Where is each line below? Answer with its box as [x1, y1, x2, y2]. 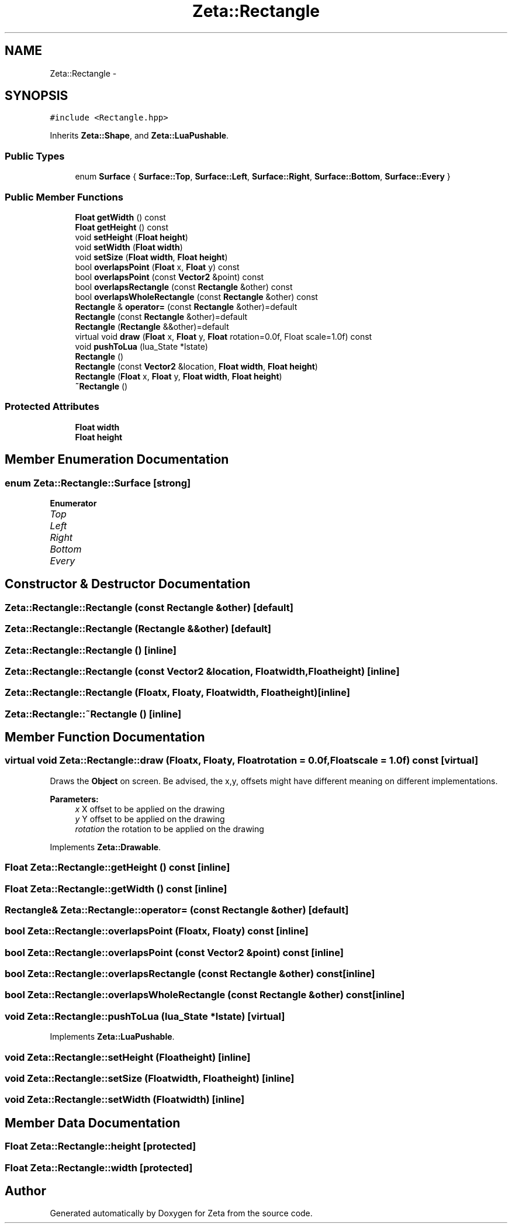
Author [5, 1183, 46, 1198]
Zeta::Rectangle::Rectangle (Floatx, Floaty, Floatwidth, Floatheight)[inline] [5, 687, 350, 699]
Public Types [5, 150, 65, 162]
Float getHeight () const [75, 222, 169, 232]
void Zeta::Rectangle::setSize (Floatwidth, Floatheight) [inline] [5, 1072, 295, 1084]
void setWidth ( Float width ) [75, 242, 183, 252]
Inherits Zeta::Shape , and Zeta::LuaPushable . [50, 130, 229, 141]
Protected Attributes [5, 401, 99, 413]
